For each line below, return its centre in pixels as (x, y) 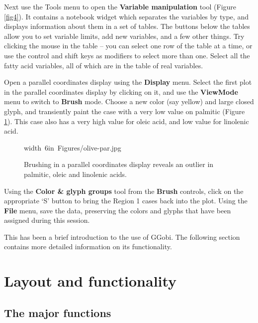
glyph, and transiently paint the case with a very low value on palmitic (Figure (125, 111)
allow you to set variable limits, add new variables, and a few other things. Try (124, 36)
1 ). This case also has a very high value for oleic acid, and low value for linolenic (127, 121)
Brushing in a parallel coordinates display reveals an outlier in (119, 164)
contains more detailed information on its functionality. (88, 246)
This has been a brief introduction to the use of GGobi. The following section (122, 237)
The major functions (58, 312)
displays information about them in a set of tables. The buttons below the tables (127, 26)
